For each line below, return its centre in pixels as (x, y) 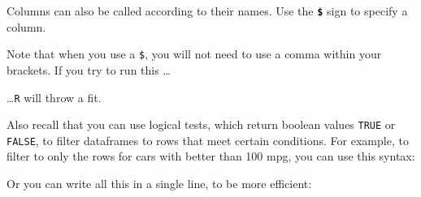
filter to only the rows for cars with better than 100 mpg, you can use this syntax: (211, 156)
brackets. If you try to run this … (89, 69)
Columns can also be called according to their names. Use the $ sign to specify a (207, 11)
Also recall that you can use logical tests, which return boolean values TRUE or (201, 124)
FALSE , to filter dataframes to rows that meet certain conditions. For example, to (208, 140)
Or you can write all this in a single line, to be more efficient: (159, 184)
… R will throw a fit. (54, 97)
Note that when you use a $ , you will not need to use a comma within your (194, 54)
